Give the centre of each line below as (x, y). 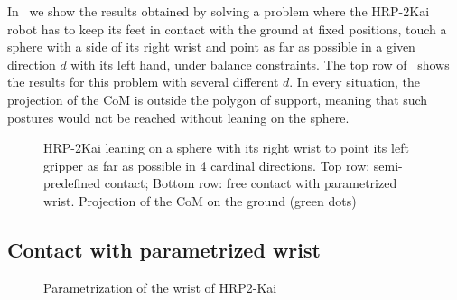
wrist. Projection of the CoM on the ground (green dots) (200, 200)
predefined (72, 183)
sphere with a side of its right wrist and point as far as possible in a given (211, 47)
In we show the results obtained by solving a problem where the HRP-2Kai (219, 11)
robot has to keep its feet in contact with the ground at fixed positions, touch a (227, 28)
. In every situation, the (355, 82)
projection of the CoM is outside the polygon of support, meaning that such (218, 99)
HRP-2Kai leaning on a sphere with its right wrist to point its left (226, 148)
